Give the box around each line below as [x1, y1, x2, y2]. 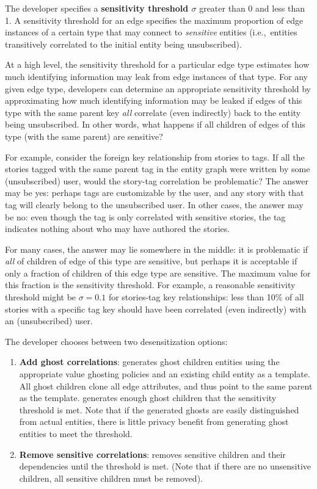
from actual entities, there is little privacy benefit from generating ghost [19, 415, 289, 428]
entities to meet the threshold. [19, 427, 133, 440]
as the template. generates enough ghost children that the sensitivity [19, 391, 277, 404]
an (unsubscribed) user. [5, 314, 93, 327]
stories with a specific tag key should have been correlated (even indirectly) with [5, 302, 307, 315]
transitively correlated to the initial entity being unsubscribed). [5, 37, 242, 50]
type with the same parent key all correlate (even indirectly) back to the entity [5, 106, 301, 118]
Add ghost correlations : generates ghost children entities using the [19, 355, 280, 368]
